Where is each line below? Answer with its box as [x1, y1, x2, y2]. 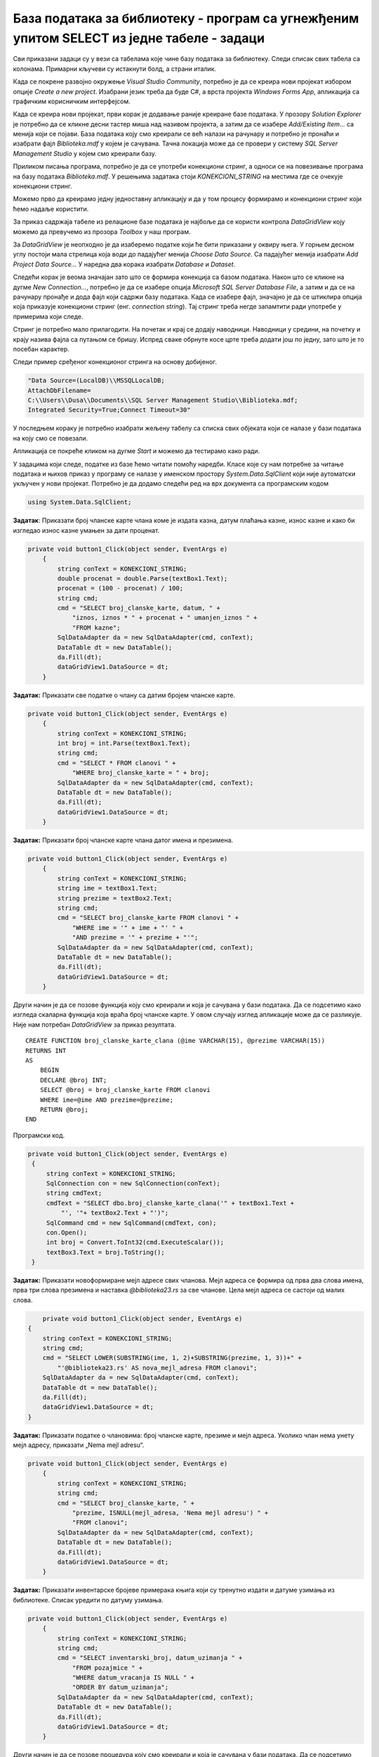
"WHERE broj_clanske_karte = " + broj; [72, 769, 210, 777]
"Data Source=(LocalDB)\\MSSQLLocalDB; [27, 377, 165, 384]
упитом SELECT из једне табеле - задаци [13, 30, 265, 46]
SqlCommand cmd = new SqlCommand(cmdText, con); [46, 1219, 217, 1226]
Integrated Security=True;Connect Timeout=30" [27, 406, 191, 414]
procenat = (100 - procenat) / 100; [57, 584, 184, 592]
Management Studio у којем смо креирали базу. [13, 149, 157, 157]
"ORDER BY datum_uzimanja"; [72, 1683, 168, 1692]
